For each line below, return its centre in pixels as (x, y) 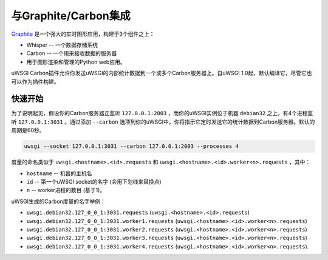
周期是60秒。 (28, 130)
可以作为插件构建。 (35, 81)
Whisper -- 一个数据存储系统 (62, 45)
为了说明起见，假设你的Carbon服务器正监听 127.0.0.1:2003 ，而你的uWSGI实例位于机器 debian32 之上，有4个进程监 (162, 113)
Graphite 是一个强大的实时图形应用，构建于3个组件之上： (83, 34)
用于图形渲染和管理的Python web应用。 (76, 62)
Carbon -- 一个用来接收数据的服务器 (72, 53)
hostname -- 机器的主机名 (59, 173)
